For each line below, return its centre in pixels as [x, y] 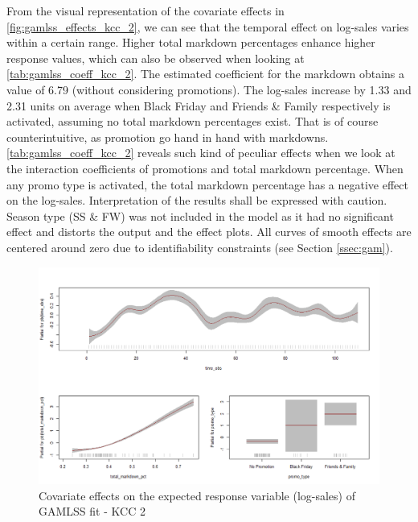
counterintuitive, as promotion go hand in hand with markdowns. [168, 137]
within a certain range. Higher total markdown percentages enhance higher [191, 42]
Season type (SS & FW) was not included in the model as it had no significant [200, 215]
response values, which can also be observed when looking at [156, 58]
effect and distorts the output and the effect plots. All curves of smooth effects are [209, 232]
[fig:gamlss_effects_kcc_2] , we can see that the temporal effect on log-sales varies [208, 26]
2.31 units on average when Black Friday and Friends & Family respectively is [199, 105]
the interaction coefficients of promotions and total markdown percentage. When [205, 168]
